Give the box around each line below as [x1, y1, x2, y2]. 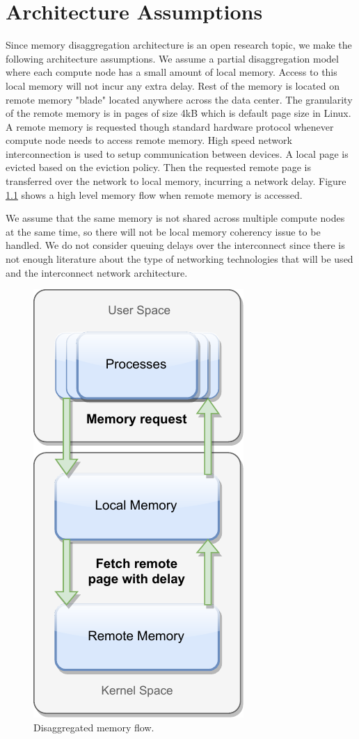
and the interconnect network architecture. [6, 265, 188, 279]
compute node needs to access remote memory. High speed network [6, 133, 292, 147]
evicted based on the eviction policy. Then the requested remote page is [6, 160, 311, 174]
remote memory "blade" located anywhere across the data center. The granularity [6, 92, 353, 106]
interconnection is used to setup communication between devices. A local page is [6, 146, 349, 161]
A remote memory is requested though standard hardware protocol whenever [6, 119, 334, 133]
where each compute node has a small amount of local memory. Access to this [6, 65, 337, 79]
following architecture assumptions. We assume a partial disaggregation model [6, 51, 339, 65]
